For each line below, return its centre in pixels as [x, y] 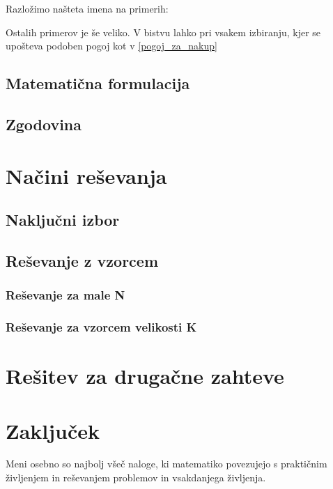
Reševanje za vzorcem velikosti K [101, 327]
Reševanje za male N [65, 295]
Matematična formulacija [98, 83]
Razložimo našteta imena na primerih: [87, 8]
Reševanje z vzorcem [82, 260]
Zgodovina [44, 124]
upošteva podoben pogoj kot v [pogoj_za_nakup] [111, 46]
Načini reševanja [86, 175]
